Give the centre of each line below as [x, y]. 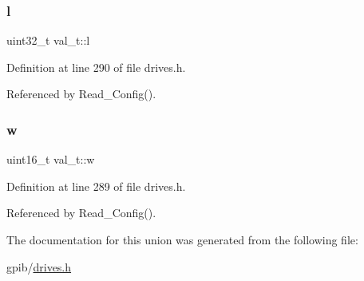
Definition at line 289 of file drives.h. [96, 186]
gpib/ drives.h [39, 266]
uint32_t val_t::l [48, 40]
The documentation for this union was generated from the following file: [182, 239]
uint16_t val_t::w [51, 159]
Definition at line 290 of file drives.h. [96, 67]
